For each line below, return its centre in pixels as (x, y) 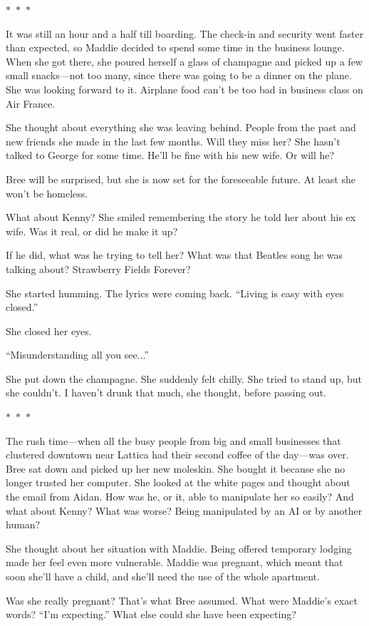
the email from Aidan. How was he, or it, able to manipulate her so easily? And (180, 497)
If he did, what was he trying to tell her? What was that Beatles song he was (175, 255)
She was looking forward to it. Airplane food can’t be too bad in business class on (184, 89)
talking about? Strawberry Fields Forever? (98, 268)
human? (23, 524)
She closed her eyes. (49, 330)
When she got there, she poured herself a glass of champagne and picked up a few (184, 61)
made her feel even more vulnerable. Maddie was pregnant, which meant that (175, 562)
